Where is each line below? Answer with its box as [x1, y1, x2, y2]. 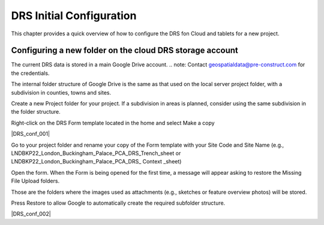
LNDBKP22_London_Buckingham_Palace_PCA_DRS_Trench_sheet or [11, 150, 181, 157]
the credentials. [11, 69, 50, 77]
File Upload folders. [11, 177, 60, 185]
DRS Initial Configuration [11, 9, 137, 22]
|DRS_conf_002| [11, 210, 51, 218]
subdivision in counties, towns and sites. [11, 89, 111, 96]
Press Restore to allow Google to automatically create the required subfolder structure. [11, 199, 226, 206]
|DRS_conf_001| [11, 130, 50, 138]
